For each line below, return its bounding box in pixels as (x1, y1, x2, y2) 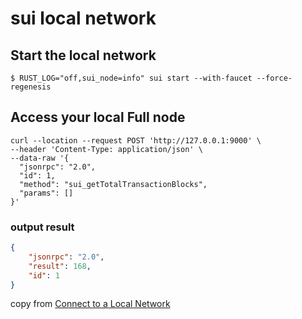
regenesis (10, 82, 52, 92)
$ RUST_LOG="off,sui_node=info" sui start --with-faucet (10, 73, 253, 83)
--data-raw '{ (10, 153, 70, 163)
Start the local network (10, 47, 157, 64)
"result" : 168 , (28, 261, 92, 271)
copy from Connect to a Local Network (10, 298, 171, 310)
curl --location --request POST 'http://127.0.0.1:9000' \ (10, 135, 262, 146)
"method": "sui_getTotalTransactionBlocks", (19, 179, 208, 189)
